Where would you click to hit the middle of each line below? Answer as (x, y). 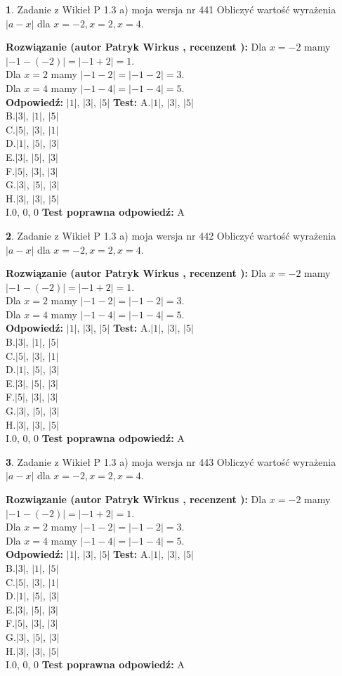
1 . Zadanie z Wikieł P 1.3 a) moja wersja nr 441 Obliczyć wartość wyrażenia (171, 9)
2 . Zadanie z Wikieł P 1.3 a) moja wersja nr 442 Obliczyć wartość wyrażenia (171, 235)
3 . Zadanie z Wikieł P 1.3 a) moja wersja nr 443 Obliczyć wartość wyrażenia (171, 461)
